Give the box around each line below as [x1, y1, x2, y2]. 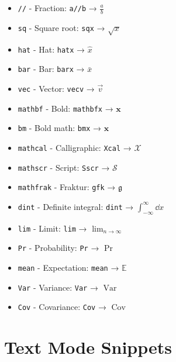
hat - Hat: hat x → [18, 43, 85, 55]
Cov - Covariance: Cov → [18, 301, 106, 313]
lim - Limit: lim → [18, 222, 87, 234]
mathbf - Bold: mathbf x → [18, 102, 113, 114]
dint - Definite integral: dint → [18, 200, 134, 212]
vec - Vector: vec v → [18, 82, 95, 94]
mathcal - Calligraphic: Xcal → [18, 141, 132, 153]
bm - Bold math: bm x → [18, 122, 101, 134]
